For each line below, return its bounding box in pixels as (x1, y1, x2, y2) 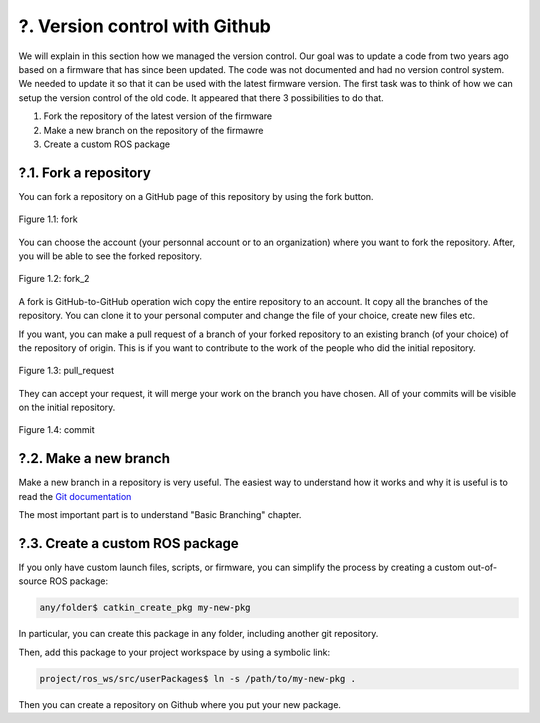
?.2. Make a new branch (18, 450, 170, 467)
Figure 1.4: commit (18, 424, 95, 436)
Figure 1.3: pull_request (18, 365, 115, 377)
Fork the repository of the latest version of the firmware (43, 110, 273, 122)
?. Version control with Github (18, 15, 272, 37)
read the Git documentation (18, 490, 132, 502)
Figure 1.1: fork (18, 213, 79, 225)
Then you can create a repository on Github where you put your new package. (18, 698, 342, 710)
